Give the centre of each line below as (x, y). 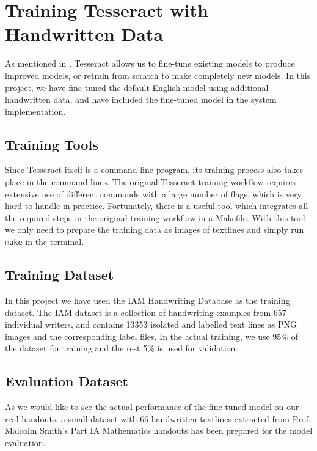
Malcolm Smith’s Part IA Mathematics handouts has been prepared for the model (159, 431)
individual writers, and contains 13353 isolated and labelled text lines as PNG (151, 324)
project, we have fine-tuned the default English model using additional (137, 87)
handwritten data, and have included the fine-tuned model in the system (141, 99)
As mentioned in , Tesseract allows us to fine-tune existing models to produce (150, 63)
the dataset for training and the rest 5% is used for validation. (122, 348)
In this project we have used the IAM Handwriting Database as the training (148, 300)
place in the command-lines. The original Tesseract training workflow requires (151, 182)
